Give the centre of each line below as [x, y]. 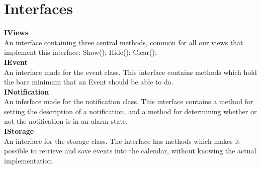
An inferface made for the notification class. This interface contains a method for [129, 101]
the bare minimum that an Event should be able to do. [89, 82]
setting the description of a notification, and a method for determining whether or [130, 111]
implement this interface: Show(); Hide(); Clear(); [80, 52]
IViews [16, 32]
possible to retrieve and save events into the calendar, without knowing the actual [130, 151]
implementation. [29, 160]
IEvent [16, 62]
